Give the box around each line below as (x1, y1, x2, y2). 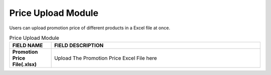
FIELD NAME (12, 42, 43, 49)
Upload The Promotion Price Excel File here (54, 55, 158, 62)
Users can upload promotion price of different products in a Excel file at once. (9, 25, 171, 31)
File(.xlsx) (12, 61, 37, 68)
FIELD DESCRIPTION (54, 42, 104, 49)
